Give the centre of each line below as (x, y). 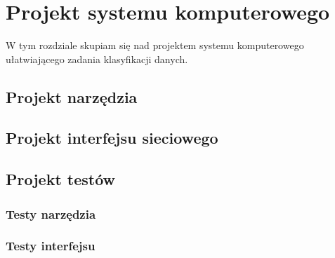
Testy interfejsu (51, 246)
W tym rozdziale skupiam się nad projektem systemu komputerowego (155, 45)
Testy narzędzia (51, 213)
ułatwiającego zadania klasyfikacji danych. (97, 59)
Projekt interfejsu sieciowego (112, 138)
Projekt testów (61, 179)
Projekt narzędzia (72, 96)
